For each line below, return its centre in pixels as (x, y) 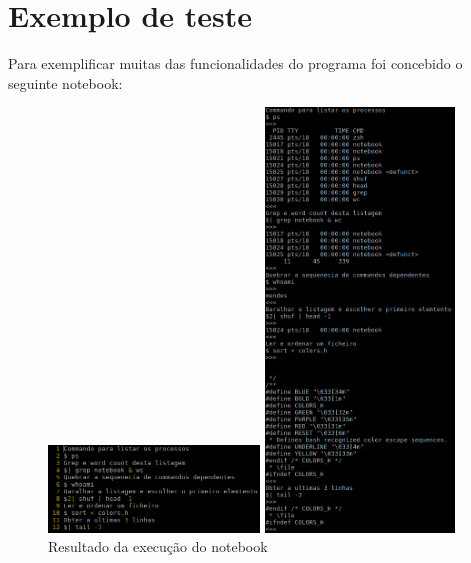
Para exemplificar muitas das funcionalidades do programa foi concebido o (235, 63)
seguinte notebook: (65, 82)
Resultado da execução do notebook (158, 546)
